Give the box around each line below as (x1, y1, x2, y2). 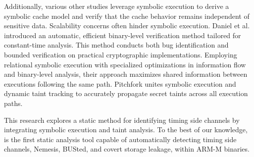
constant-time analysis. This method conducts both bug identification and (4, 40, 229, 50)
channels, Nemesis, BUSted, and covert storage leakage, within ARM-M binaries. (4, 144, 250, 154)
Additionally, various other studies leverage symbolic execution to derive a (4, 1, 229, 11)
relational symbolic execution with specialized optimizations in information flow (4, 59, 246, 69)
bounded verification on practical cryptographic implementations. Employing (4, 49, 237, 59)
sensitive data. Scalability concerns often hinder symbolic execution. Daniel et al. (4, 20, 250, 31)
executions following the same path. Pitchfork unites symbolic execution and (4, 78, 236, 89)
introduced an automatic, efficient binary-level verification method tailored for (4, 30, 241, 40)
